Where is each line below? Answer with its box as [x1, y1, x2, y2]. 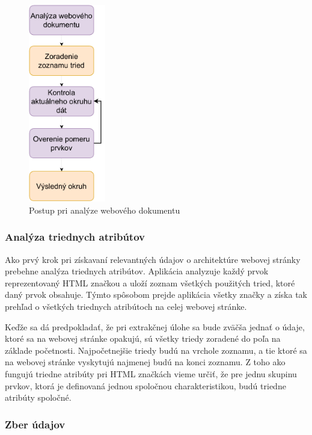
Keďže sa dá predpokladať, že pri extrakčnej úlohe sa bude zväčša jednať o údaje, [5, 320, 305, 333]
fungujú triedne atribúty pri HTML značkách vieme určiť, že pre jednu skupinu [5, 367, 297, 380]
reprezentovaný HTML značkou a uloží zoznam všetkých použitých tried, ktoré [5, 276, 295, 289]
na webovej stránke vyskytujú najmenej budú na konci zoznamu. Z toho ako [5, 356, 286, 368]
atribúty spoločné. [5, 391, 72, 404]
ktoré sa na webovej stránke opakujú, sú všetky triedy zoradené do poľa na [5, 332, 281, 345]
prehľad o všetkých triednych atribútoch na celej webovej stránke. [5, 300, 247, 312]
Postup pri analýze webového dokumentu [29, 203, 180, 216]
